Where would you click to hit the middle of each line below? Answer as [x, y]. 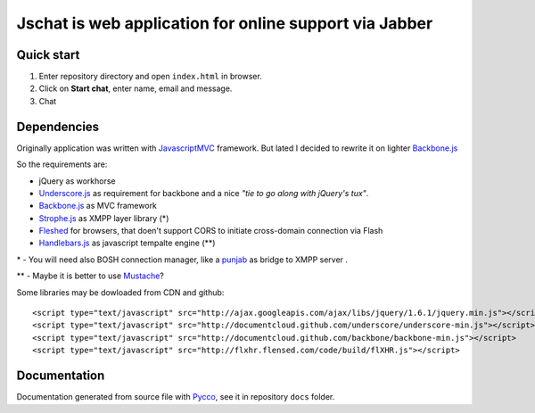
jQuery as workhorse [77, 181]
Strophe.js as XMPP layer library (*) [104, 218]
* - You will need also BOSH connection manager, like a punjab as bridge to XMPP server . [182, 260]
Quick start [48, 55]
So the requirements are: [62, 164]
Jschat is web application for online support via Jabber [225, 23]
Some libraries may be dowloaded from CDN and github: [120, 292]
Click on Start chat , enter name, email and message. [136, 88]
